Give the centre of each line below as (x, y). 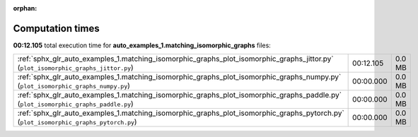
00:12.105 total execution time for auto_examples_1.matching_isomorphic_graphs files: (142, 45)
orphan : (25, 8)
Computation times (56, 28)
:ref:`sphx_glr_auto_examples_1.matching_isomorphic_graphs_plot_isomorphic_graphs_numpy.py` (179, 77)
